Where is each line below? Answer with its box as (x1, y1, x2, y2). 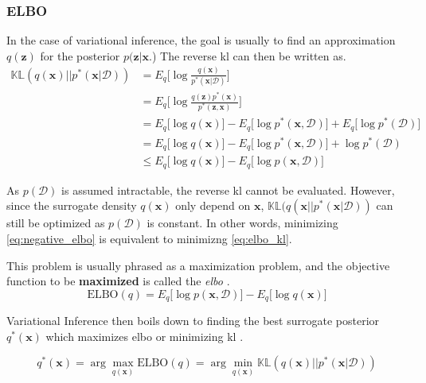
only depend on (175, 197, 251, 214)
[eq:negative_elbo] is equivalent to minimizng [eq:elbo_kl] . (6, 230, 292, 247)
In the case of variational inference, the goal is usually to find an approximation (6, 32, 396, 48)
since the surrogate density (6, 197, 137, 214)
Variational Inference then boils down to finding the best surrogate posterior (6, 312, 380, 329)
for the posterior (40, 47, 120, 64)
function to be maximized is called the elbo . (6, 273, 230, 289)
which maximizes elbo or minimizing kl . (45, 327, 244, 344)
